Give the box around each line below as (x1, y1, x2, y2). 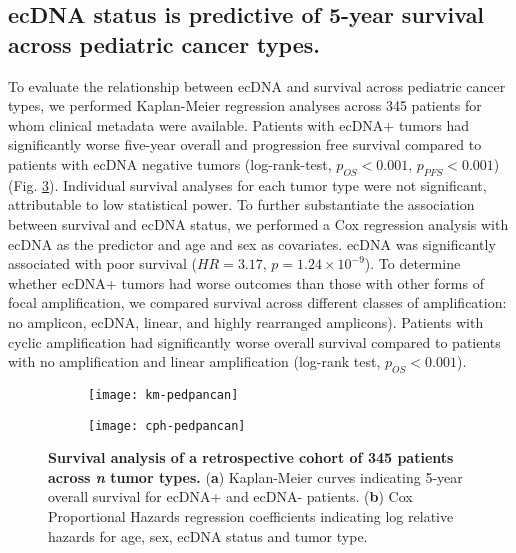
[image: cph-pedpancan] (88, 418, 246, 433)
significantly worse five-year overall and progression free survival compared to (8, 134, 482, 155)
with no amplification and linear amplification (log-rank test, (8, 351, 381, 372)
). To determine (364, 253, 461, 274)
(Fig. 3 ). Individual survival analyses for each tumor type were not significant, (8, 174, 487, 195)
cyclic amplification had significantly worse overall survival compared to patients (8, 331, 501, 352)
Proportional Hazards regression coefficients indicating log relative (48, 506, 454, 526)
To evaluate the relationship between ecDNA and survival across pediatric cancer (8, 75, 506, 96)
